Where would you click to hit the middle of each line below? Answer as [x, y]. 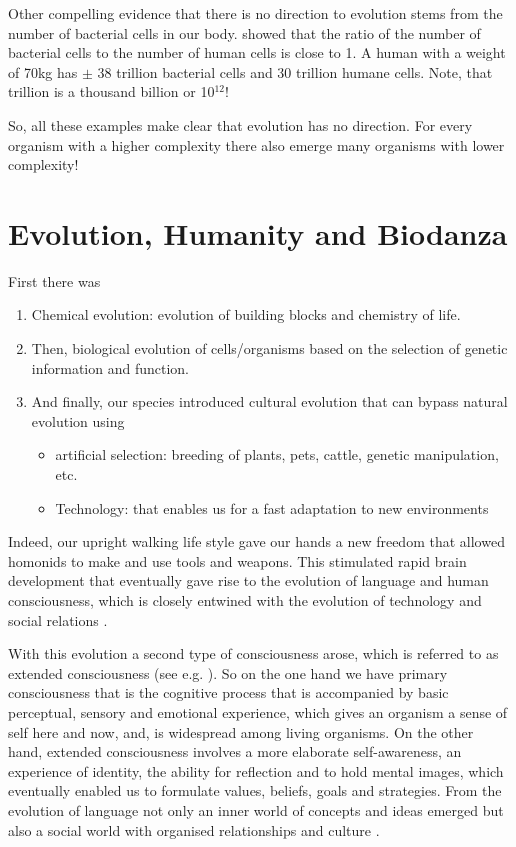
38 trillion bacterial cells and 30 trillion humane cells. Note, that [295, 71]
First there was [54, 280]
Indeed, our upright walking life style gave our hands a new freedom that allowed [256, 541]
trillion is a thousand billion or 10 [111, 91]
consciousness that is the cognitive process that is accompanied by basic [228, 692]
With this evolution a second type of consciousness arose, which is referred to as [253, 653]
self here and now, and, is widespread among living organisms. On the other [241, 731]
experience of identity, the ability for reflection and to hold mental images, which [256, 770]
